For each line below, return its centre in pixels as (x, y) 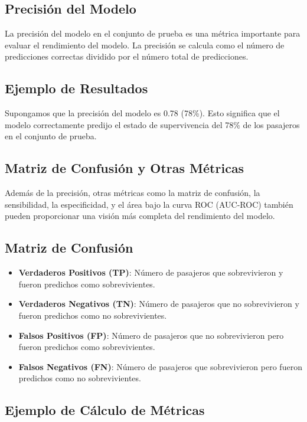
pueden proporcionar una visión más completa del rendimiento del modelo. (140, 216)
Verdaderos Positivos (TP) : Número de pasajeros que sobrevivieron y (151, 272)
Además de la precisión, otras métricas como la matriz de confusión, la (133, 193)
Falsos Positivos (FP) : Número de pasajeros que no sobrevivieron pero (151, 335)
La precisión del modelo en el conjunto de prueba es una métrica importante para (153, 33)
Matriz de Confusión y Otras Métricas (125, 168)
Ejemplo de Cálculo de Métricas (105, 410)
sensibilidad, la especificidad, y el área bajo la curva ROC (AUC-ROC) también (149, 204)
